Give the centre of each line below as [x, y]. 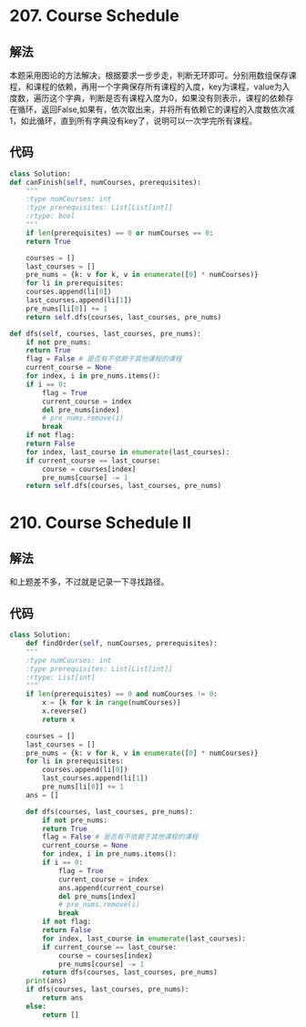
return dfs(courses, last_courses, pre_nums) [130, 972]
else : [36, 1006]
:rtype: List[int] [61, 677]
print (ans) [46, 981]
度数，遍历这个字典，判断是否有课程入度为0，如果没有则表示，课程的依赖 [148, 98]
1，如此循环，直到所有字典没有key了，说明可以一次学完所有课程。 [133, 121]
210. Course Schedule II [101, 522]
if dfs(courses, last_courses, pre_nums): [107, 990]
